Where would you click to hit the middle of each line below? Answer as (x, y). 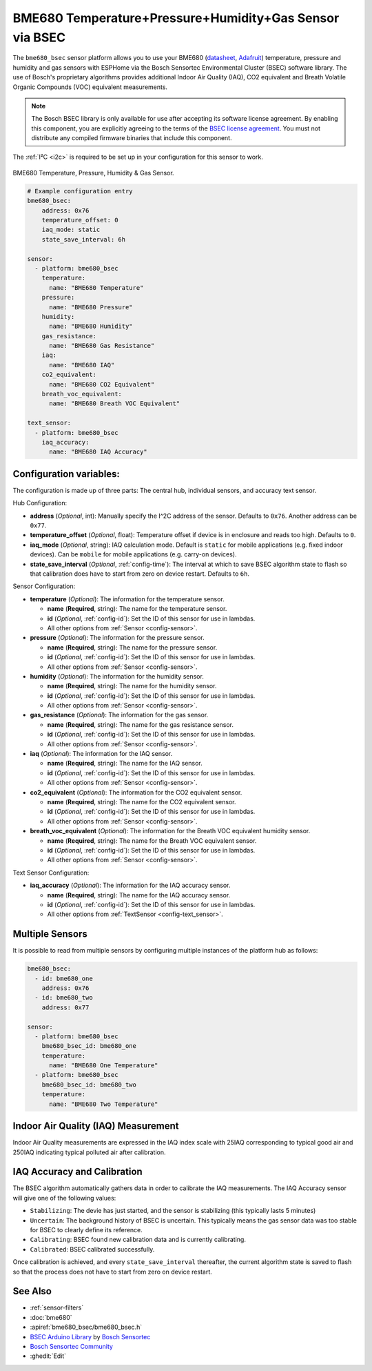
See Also (32, 1291)
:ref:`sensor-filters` (57, 1307)
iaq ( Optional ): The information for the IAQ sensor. (101, 754)
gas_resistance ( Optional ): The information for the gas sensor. (119, 715)
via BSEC (39, 37)
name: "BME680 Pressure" (91, 307)
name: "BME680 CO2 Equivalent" (102, 384)
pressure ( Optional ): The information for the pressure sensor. (117, 638)
